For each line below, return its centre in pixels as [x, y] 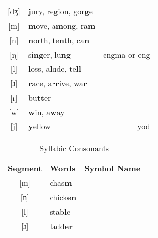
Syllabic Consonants [74, 148]
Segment [25, 168]
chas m [61, 183]
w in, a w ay [46, 112]
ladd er [61, 226]
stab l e [60, 211]
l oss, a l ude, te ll [54, 69]
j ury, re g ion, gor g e [60, 11]
